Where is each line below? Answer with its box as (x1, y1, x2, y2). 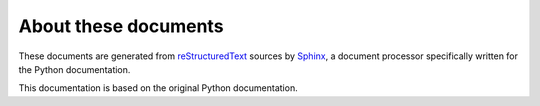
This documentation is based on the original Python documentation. (18, 82, 299, 94)
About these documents (18, 15, 224, 37)
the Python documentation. (18, 63, 131, 75)
